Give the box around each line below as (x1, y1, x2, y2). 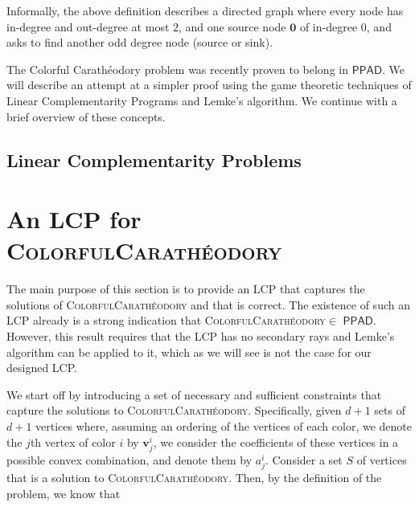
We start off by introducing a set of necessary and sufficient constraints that (6, 386, 382, 403)
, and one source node (179, 18, 286, 35)
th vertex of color (30, 433, 116, 450)
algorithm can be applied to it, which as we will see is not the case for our (6, 343, 372, 360)
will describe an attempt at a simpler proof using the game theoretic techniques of (6, 76, 412, 93)
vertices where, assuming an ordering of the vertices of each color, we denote (35, 418, 412, 434)
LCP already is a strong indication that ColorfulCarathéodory (6, 312, 326, 329)
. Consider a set (265, 451, 343, 468)
